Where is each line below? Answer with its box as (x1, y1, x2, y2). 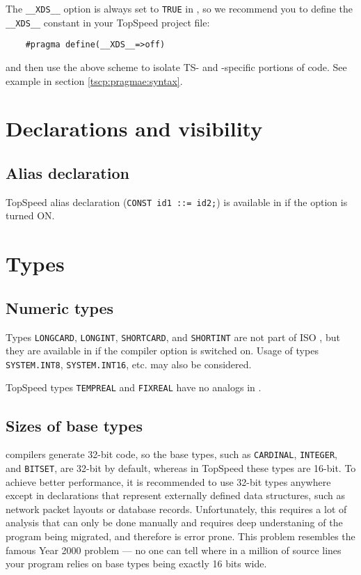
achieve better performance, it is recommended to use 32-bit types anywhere (6, 474, 331, 489)
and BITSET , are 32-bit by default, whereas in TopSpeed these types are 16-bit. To (6, 460, 356, 475)
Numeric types (6, 297, 114, 318)
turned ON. (6, 208, 55, 223)
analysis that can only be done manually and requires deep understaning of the (6, 515, 343, 530)
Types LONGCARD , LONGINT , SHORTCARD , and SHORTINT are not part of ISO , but (6, 329, 340, 344)
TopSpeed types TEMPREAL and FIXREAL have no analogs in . (6, 380, 262, 395)
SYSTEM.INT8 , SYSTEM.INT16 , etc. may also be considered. (6, 356, 252, 371)
